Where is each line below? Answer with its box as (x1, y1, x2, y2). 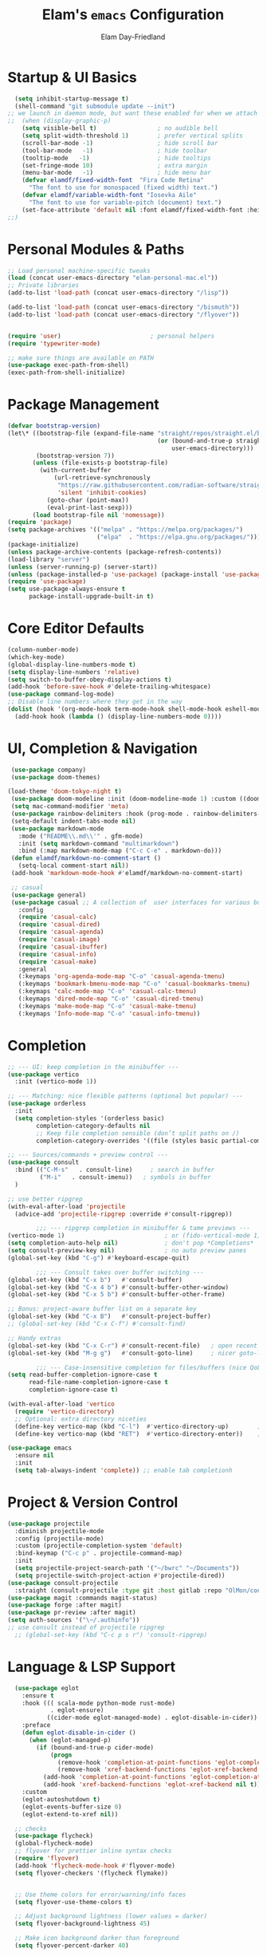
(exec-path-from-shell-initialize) (7, 369, 126, 377)
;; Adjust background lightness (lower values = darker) (14, 1912, 208, 1920)
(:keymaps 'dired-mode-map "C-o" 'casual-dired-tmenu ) (18, 995, 204, 1003)
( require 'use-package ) (7, 578, 87, 586)
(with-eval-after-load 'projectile (7, 1202, 126, 1210)
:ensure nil (14, 1452, 55, 1460)
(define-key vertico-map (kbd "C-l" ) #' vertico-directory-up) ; (14, 1422, 261, 1430)
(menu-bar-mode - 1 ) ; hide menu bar (22, 169, 212, 177)
